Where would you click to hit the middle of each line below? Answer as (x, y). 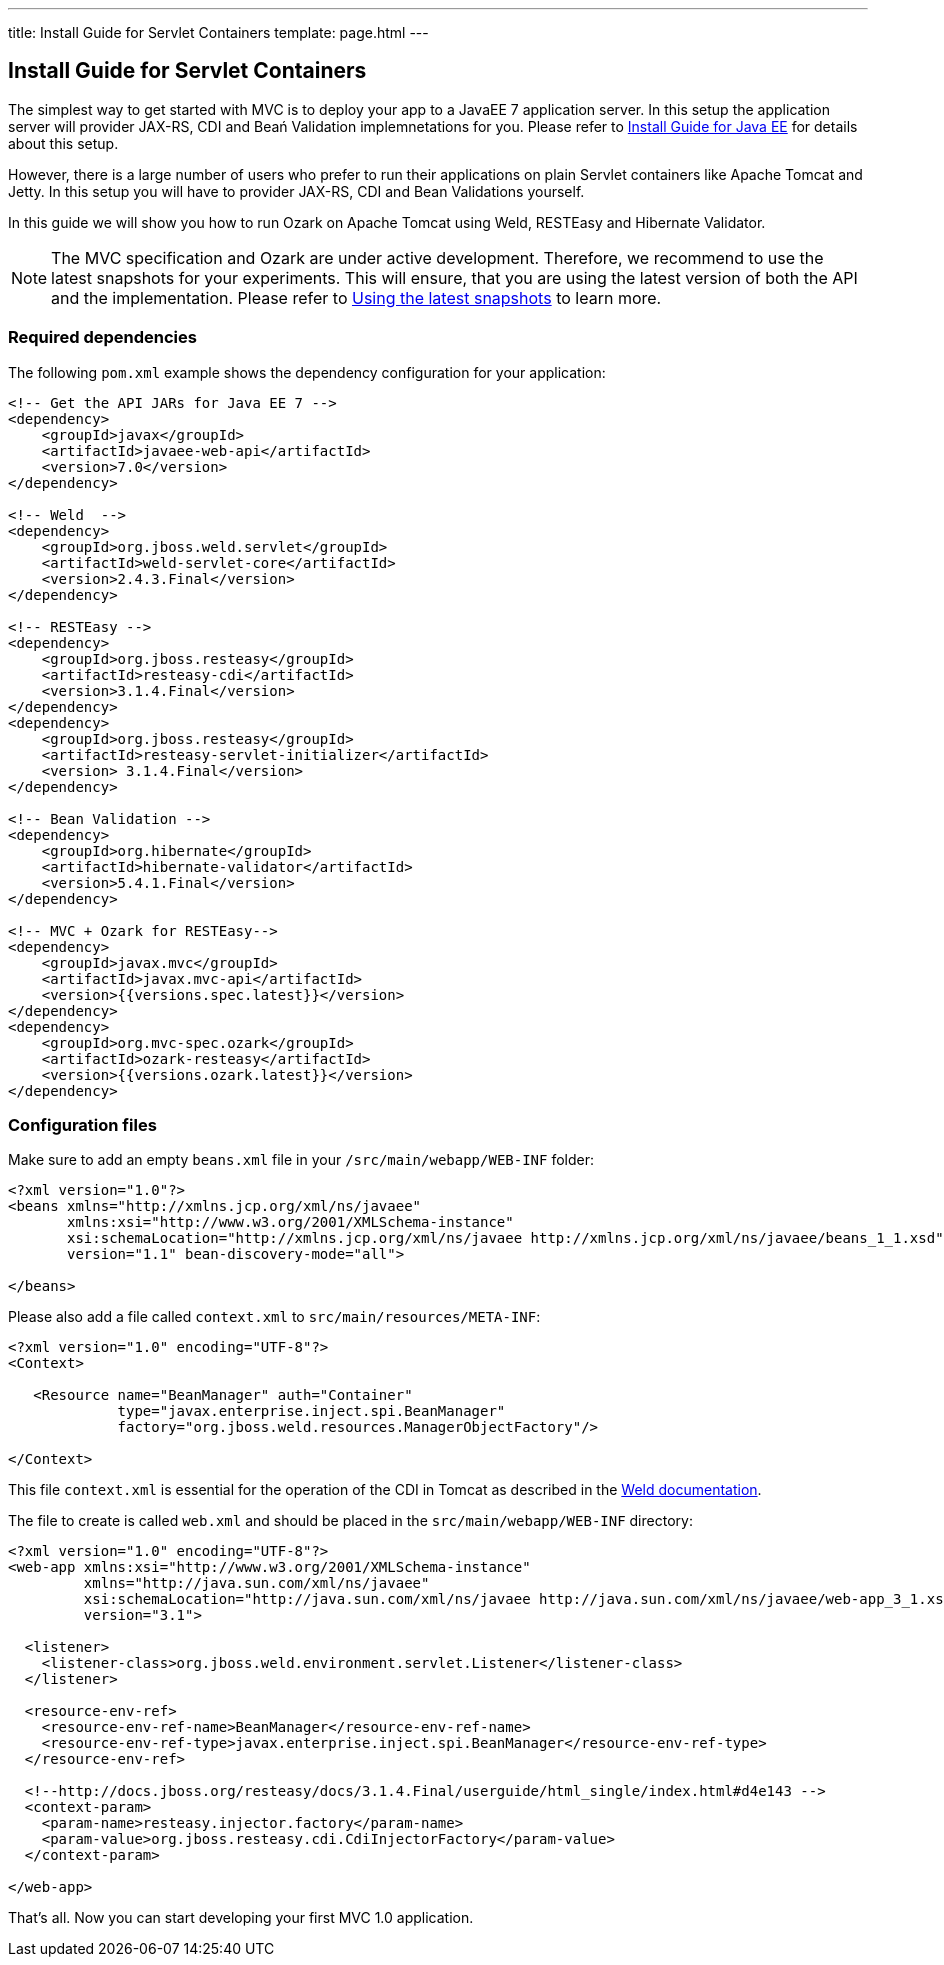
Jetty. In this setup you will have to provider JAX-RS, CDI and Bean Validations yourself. (296, 191)
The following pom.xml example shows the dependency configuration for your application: (307, 372)
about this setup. (63, 143)
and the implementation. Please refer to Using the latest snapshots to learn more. (356, 297)
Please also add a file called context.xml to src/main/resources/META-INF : (274, 1317)
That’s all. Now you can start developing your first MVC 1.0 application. (241, 1918)
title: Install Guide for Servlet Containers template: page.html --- (218, 32)
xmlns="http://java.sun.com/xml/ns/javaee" (256, 1583)
